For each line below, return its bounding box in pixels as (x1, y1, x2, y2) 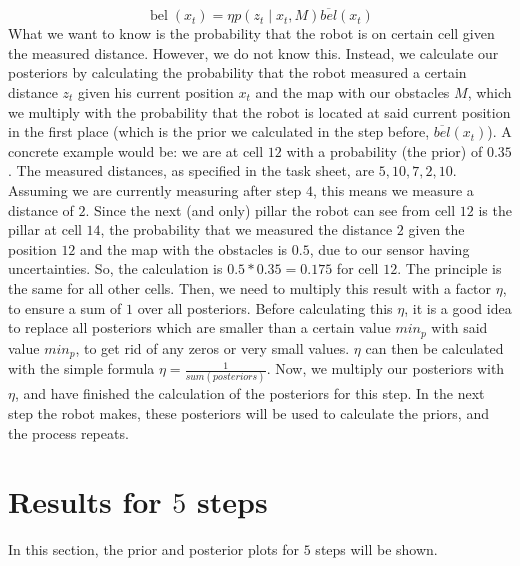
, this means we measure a (312, 179, 474, 200)
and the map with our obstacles (255, 82, 450, 102)
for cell (336, 258, 379, 279)
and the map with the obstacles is (80, 238, 288, 259)
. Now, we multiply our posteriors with (266, 358, 505, 379)
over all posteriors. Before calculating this (137, 297, 393, 318)
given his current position (78, 82, 234, 102)
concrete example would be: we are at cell (8, 140, 264, 161)
